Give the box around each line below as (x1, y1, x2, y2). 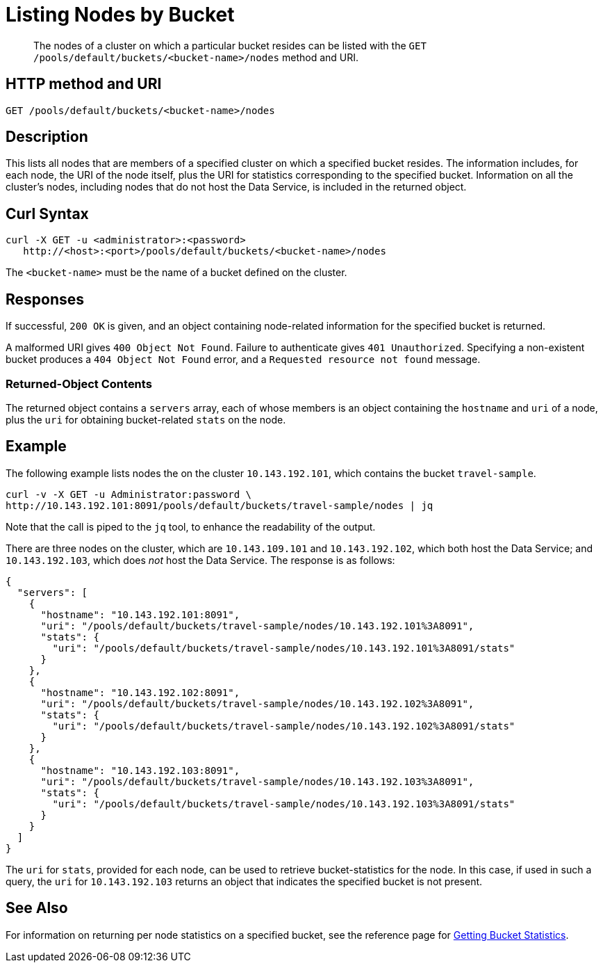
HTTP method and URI (6, 75, 162, 93)
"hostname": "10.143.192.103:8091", (40, 764, 240, 776)
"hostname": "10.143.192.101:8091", (40, 608, 240, 620)
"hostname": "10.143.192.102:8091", (40, 686, 240, 698)
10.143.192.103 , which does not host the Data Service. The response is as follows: (6, 554, 395, 566)
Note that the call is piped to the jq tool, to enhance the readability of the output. (6, 520, 376, 533)
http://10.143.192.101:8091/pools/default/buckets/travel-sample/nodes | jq (6, 499, 433, 511)
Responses (6, 290, 85, 308)
